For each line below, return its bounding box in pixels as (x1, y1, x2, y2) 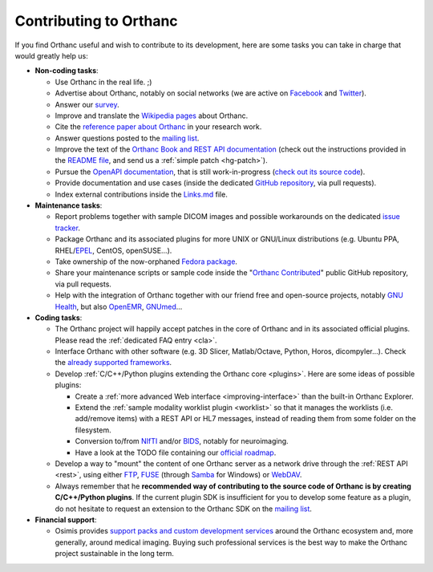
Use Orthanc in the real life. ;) (55, 77, 152, 87)
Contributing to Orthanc (14, 12, 178, 30)
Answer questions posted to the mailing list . (55, 133, 200, 143)
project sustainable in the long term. (55, 549, 174, 558)
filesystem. (75, 425, 111, 435)
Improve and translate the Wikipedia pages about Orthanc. (55, 111, 249, 120)
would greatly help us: (14, 51, 88, 60)
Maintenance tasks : (34, 201, 103, 210)
